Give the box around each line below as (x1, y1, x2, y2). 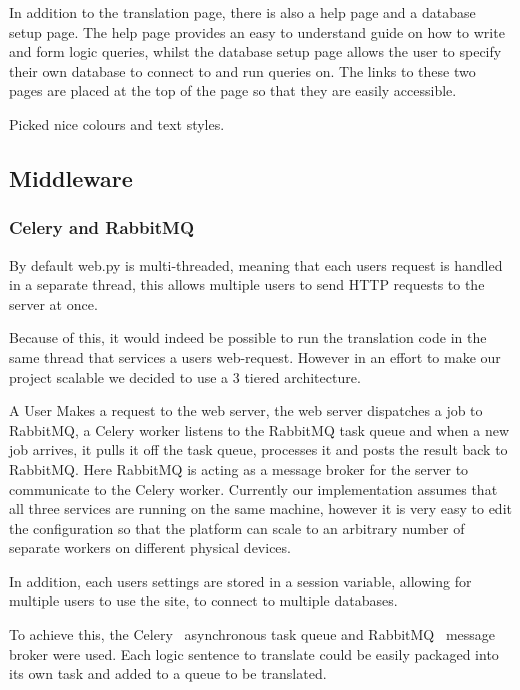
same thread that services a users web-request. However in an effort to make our (9, 346, 501, 367)
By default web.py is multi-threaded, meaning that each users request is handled (9, 254, 503, 275)
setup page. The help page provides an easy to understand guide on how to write (9, 21, 505, 42)
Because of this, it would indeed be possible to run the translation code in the (9, 327, 487, 348)
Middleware (9, 162, 133, 193)
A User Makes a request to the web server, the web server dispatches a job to (9, 400, 483, 421)
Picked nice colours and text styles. (9, 113, 225, 134)
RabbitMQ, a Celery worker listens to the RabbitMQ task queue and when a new (9, 419, 510, 440)
